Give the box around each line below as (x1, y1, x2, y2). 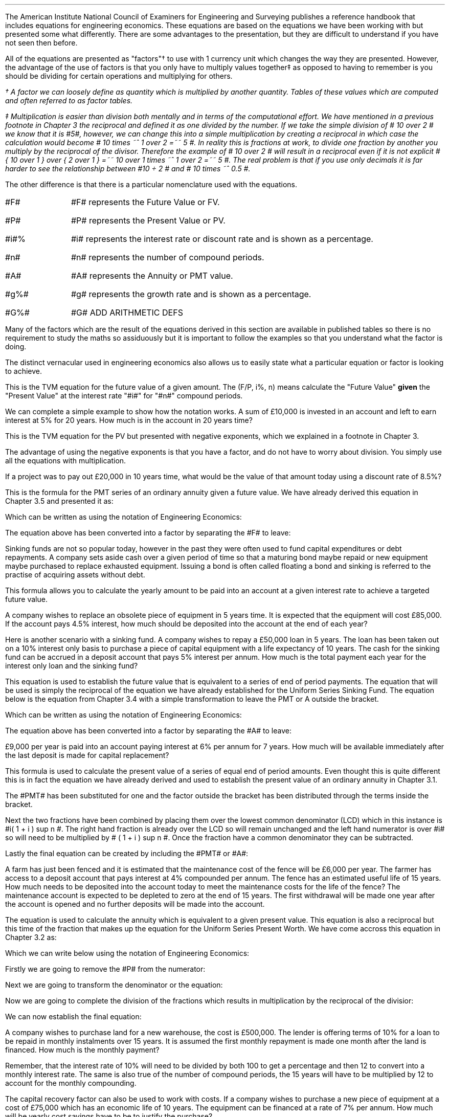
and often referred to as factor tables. (5, 96, 133, 105)
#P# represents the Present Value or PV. (71, 215, 226, 226)
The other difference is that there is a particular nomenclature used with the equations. (5, 180, 298, 189)
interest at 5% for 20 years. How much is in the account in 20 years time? (5, 416, 253, 425)
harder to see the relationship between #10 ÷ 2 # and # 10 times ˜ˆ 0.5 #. (5, 164, 251, 173)
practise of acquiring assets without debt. (5, 570, 145, 579)
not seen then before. (5, 38, 78, 47)
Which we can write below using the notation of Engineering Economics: (5, 949, 250, 957)
